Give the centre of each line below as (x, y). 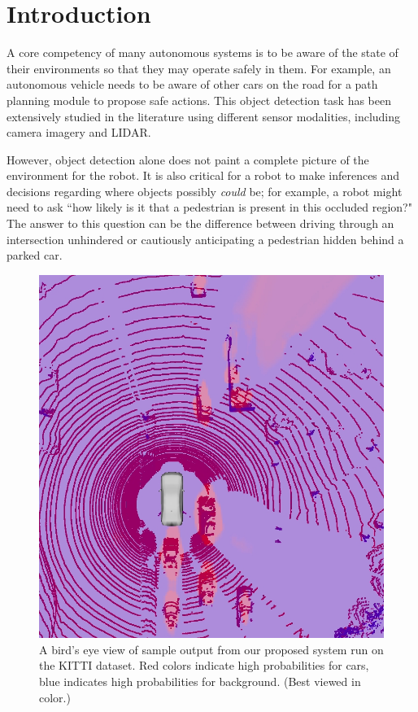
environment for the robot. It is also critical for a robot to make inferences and (203, 175)
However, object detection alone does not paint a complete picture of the (188, 159)
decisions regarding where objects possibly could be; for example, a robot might (205, 191)
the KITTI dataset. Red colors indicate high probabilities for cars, (204, 665)
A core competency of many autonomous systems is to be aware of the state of (202, 52)
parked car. (35, 255)
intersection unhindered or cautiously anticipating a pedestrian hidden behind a (205, 239)
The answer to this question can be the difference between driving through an (200, 223)
